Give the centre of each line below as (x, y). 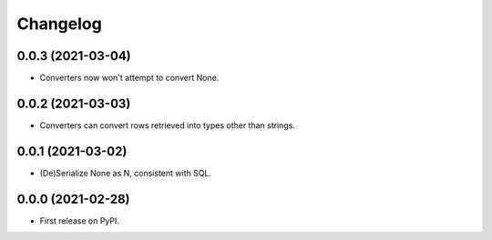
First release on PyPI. (80, 220)
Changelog (59, 24)
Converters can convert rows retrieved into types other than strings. (168, 125)
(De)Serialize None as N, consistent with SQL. (126, 173)
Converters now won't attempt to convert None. (129, 78)
